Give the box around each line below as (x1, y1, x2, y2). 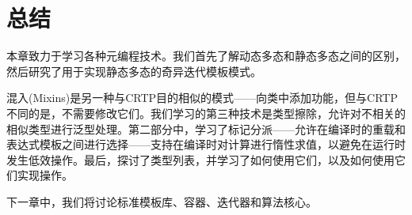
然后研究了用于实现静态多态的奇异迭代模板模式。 (6, 62, 261, 79)
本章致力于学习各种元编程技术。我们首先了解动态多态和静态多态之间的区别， (6, 47, 406, 64)
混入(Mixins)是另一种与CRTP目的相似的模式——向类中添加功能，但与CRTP (6, 89, 398, 106)
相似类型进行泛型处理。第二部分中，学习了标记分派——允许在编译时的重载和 (6, 120, 406, 137)
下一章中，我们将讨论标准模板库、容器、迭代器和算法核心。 (6, 193, 317, 209)
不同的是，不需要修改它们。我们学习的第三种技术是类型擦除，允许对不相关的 (6, 104, 406, 121)
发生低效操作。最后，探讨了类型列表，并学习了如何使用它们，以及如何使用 (6, 151, 395, 168)
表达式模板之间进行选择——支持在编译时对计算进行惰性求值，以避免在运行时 (6, 136, 406, 153)
